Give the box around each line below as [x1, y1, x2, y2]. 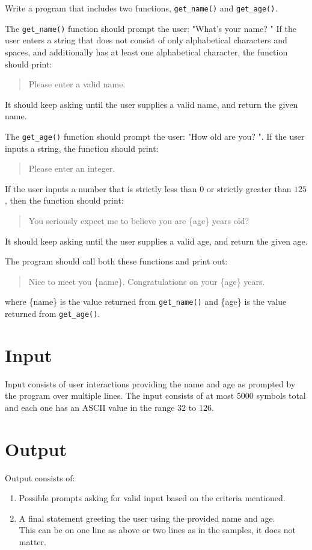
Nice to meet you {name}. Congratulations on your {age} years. [28, 275, 265, 287]
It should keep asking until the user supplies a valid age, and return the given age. [5, 234, 308, 247]
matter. [19, 536, 46, 548]
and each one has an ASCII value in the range [5, 401, 175, 413]
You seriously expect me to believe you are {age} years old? [28, 214, 249, 227]
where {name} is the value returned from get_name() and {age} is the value [5, 295, 287, 308]
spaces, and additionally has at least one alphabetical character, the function [5, 45, 288, 58]
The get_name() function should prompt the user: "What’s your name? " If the [5, 22, 296, 34]
